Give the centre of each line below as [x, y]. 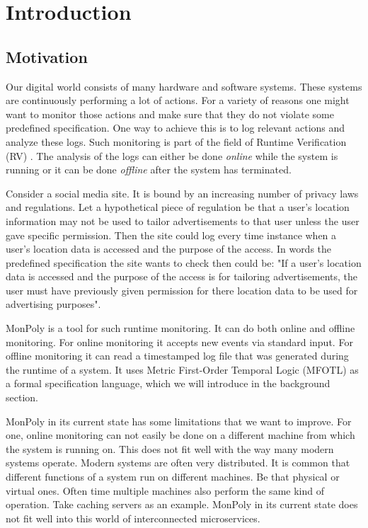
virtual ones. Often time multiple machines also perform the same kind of [165, 490]
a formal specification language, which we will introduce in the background [168, 383]
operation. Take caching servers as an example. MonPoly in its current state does [182, 504]
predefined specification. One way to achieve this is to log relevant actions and [176, 128]
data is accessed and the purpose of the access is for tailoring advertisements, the [182, 276]
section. [22, 397]
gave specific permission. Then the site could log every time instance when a [171, 235]
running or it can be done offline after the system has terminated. [149, 170]
